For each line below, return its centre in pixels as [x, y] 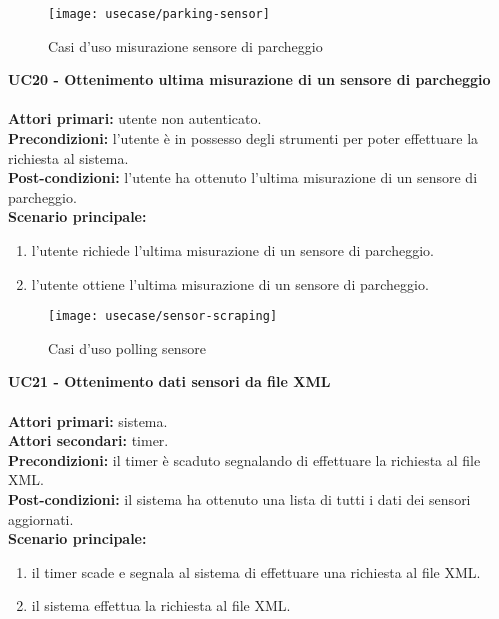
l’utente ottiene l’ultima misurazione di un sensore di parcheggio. [230, 283]
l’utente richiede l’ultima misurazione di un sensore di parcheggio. [232, 250]
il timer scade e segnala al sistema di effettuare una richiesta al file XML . [256, 571]
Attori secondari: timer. [88, 440]
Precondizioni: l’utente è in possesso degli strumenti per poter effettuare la [243, 138]
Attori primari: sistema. [88, 420]
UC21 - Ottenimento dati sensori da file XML [169, 381]
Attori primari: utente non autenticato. [135, 118]
